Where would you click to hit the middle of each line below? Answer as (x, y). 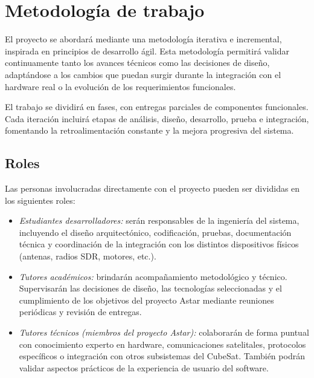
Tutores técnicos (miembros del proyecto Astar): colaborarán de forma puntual (164, 332)
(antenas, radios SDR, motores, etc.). (88, 256)
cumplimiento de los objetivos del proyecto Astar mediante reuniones (146, 300)
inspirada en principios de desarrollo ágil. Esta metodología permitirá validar (147, 51)
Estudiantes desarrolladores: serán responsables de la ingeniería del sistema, (159, 220)
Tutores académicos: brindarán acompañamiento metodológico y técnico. (153, 276)
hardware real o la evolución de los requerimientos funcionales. (120, 86)
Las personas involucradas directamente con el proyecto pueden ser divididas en (152, 188)
